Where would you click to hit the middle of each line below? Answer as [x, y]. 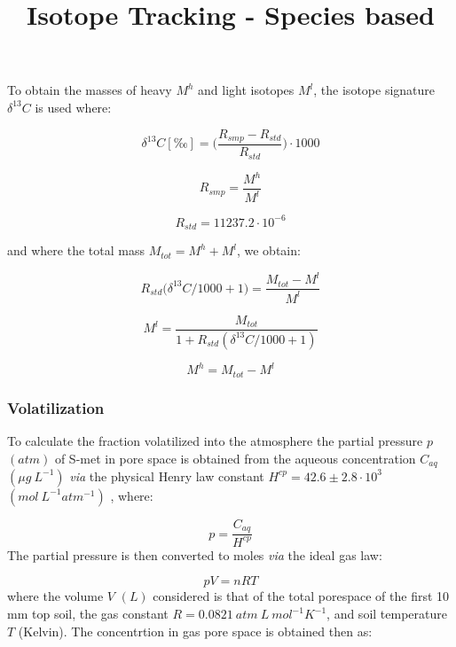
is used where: [73, 107]
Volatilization [56, 407]
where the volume [55, 596]
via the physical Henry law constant [167, 476]
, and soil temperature [387, 613]
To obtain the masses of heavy [90, 90]
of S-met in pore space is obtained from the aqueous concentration [235, 458]
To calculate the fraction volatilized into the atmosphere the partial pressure [215, 440]
